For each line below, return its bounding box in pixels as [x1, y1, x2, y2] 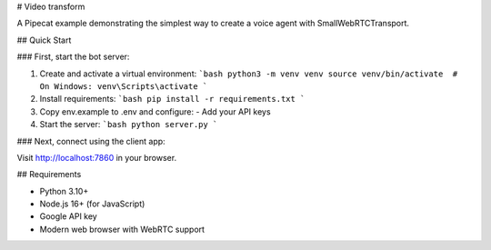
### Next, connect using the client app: [16, 135, 165, 146]
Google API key [39, 211, 97, 222]
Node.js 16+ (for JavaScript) [39, 198, 145, 209]
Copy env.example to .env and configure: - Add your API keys [39, 105, 272, 117]
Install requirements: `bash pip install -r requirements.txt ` [39, 94, 306, 105]
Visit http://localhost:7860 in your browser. [16, 152, 177, 163]
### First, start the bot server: [16, 51, 130, 63]
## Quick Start [16, 35, 72, 45]
